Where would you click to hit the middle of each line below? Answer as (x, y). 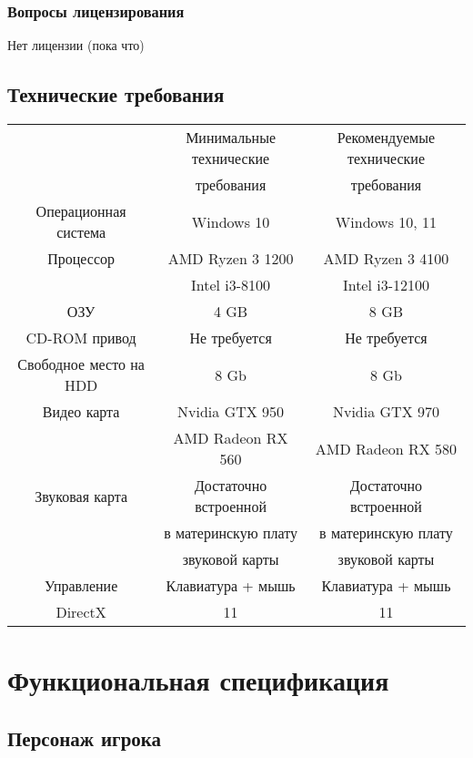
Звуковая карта (81, 496)
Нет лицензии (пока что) (76, 45)
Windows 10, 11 (386, 221)
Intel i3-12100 (386, 285)
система (81, 232)
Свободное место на (81, 364)
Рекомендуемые (386, 138)
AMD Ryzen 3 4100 (386, 259)
